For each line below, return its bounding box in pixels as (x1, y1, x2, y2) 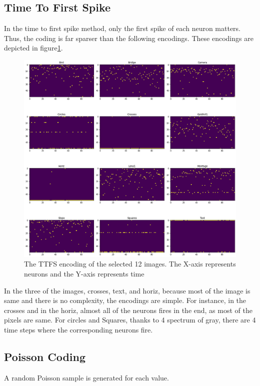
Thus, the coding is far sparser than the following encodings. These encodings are (4, 32, 253, 43)
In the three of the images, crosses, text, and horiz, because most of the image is (4, 285, 250, 295)
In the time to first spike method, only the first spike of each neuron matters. (4, 23, 241, 33)
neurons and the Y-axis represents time (24, 268, 144, 278)
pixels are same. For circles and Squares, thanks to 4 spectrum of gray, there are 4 (4, 314, 256, 325)
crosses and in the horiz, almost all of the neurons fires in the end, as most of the (4, 304, 252, 315)
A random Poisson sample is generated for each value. (4, 372, 169, 382)
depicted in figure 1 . (4, 42, 63, 53)
